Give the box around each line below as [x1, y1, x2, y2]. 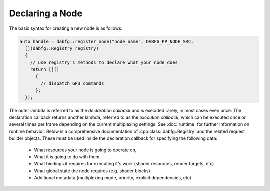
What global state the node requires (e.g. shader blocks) [34, 168, 151, 174]
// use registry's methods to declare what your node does [30, 59, 178, 65]
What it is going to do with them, [34, 153, 101, 160]
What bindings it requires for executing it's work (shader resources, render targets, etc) [34, 161, 214, 167]
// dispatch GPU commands [40, 80, 104, 86]
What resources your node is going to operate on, [34, 147, 137, 153]
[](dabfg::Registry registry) [25, 45, 99, 51]
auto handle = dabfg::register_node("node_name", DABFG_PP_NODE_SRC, [19, 38, 194, 44]
